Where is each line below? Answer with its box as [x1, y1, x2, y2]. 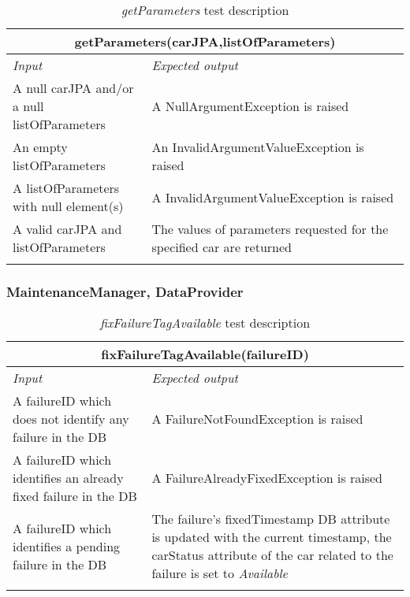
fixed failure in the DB [13, 487, 137, 506]
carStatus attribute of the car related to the [151, 546, 393, 565]
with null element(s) [13, 197, 124, 215]
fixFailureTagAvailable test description [99, 313, 311, 332]
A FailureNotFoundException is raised [151, 410, 363, 428]
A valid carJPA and [13, 220, 122, 238]
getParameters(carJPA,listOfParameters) [74, 32, 336, 50]
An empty [13, 138, 68, 156]
